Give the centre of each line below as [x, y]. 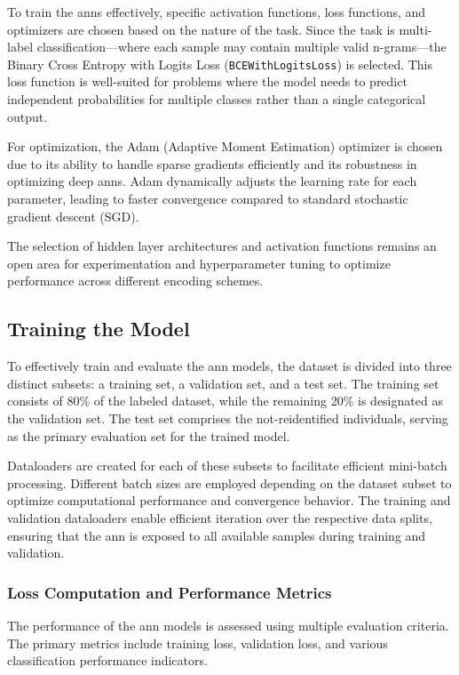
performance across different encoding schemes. [135, 281]
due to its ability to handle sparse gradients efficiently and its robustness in [212, 163]
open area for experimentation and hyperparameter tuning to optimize [199, 263]
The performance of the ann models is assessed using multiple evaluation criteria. [228, 625]
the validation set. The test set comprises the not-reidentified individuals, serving [228, 418]
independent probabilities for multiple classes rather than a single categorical [217, 99]
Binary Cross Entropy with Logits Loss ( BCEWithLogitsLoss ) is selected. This [220, 64]
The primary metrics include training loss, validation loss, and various [198, 643]
